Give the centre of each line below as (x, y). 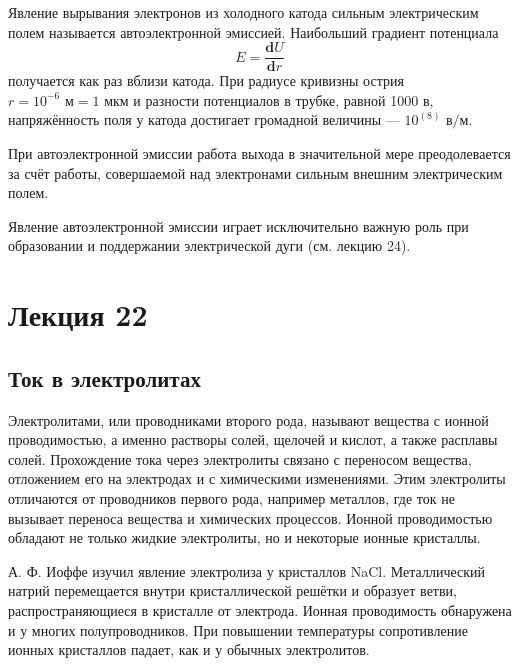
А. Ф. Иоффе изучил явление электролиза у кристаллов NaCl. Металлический (246, 570)
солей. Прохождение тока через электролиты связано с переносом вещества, (240, 458)
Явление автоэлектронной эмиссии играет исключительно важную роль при (238, 225)
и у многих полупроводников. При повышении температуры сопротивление (238, 629)
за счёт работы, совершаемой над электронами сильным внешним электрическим (255, 172)
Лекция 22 (78, 314)
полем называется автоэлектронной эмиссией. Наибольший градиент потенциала (253, 31)
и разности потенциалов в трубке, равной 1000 (276, 99)
